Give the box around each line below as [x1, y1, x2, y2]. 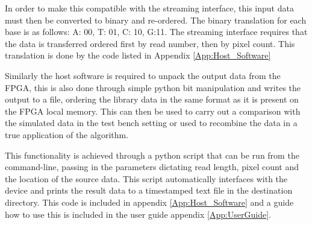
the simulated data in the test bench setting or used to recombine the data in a [5, 116, 298, 129]
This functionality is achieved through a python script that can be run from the [5, 148, 299, 161]
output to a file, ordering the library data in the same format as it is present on [5, 93, 299, 106]
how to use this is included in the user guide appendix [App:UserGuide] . [5, 208, 272, 220]
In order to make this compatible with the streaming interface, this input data [5, 2, 294, 14]
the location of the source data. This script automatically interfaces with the [5, 172, 288, 185]
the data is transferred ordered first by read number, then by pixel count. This [5, 37, 295, 49]
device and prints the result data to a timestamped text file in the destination [5, 184, 293, 197]
